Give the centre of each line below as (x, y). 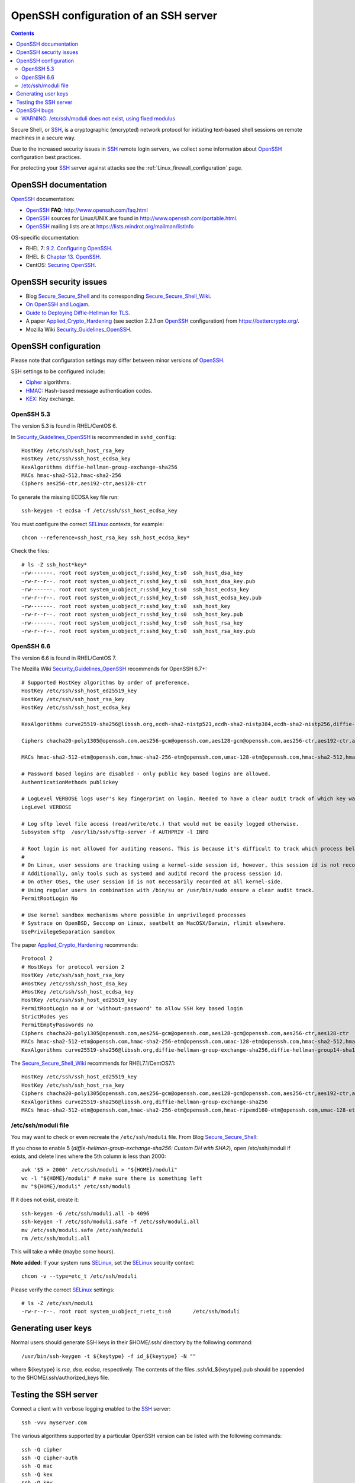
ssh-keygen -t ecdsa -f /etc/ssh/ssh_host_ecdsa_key (99, 511)
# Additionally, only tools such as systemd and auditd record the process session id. (153, 873)
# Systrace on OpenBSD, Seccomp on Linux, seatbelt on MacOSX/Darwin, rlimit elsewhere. (154, 923)
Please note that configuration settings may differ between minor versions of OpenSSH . (118, 360)
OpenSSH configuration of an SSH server (114, 15)
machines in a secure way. (43, 138)
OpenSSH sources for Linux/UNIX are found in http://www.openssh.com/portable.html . (132, 218)
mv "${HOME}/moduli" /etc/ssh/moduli (76, 1187)
